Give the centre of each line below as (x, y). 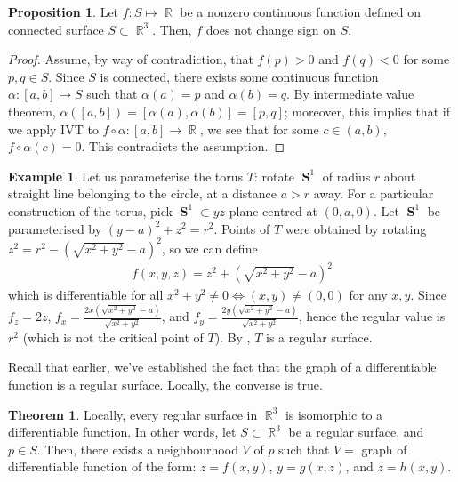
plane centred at (273, 210)
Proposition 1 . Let (64, 12)
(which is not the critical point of (113, 337)
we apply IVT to (53, 129)
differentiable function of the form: (102, 466)
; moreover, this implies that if (367, 111)
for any (368, 295)
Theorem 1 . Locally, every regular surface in (133, 414)
